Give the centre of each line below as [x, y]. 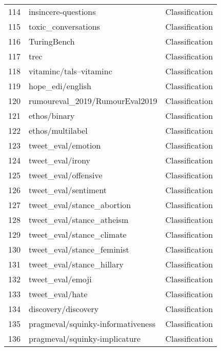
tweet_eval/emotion [65, 145]
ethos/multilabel [58, 130]
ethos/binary [52, 116]
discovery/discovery [64, 309]
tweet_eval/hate [58, 294]
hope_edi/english [60, 86]
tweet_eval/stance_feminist [79, 249]
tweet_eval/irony [60, 160]
